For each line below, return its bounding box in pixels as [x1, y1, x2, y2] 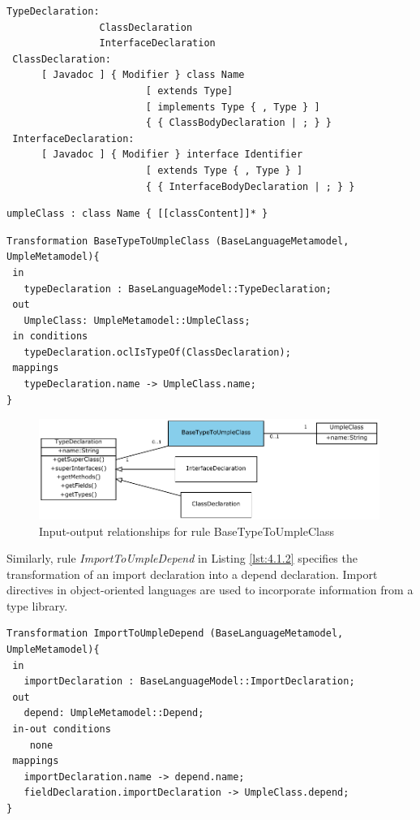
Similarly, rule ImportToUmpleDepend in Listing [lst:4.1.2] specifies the [6, 550, 358, 567]
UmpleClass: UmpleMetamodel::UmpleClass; [24, 314, 251, 326]
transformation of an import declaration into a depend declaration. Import [6, 565, 378, 582]
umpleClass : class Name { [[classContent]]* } [6, 208, 268, 220]
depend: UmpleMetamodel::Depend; [24, 707, 204, 719]
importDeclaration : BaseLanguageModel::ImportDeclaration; [24, 675, 355, 688]
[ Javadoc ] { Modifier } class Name [41, 69, 245, 81]
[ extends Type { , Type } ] [145, 164, 303, 176]
